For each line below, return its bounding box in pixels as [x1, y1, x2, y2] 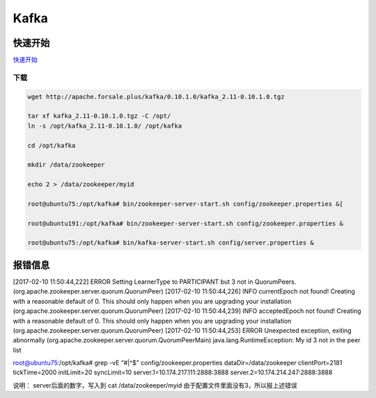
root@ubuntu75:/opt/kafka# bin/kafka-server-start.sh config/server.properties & [27, 239, 315, 247]
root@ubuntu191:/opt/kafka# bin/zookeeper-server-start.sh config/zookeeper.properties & [27, 220, 344, 227]
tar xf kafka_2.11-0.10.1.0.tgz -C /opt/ [27, 112, 171, 120]
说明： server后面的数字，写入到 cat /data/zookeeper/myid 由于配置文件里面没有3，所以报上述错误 [13, 381, 297, 390]
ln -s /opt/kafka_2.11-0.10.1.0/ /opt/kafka [27, 122, 182, 130]
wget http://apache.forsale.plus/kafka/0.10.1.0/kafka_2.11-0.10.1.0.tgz [27, 93, 285, 100]
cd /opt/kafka [27, 141, 76, 149]
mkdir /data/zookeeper [27, 161, 105, 169]
